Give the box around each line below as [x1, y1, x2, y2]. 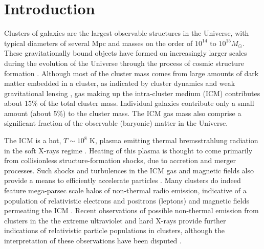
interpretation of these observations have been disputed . [4, 235, 182, 245]
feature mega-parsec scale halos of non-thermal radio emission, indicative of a [4, 185, 247, 196]
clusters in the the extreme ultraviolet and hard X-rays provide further [4, 215, 226, 225]
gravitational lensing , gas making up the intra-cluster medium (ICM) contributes [4, 87, 260, 98]
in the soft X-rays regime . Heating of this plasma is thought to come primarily [4, 145, 253, 155]
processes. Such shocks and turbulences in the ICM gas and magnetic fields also [4, 165, 254, 175]
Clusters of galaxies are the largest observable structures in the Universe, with [4, 28, 249, 38]
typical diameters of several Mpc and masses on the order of [4, 37, 193, 48]
